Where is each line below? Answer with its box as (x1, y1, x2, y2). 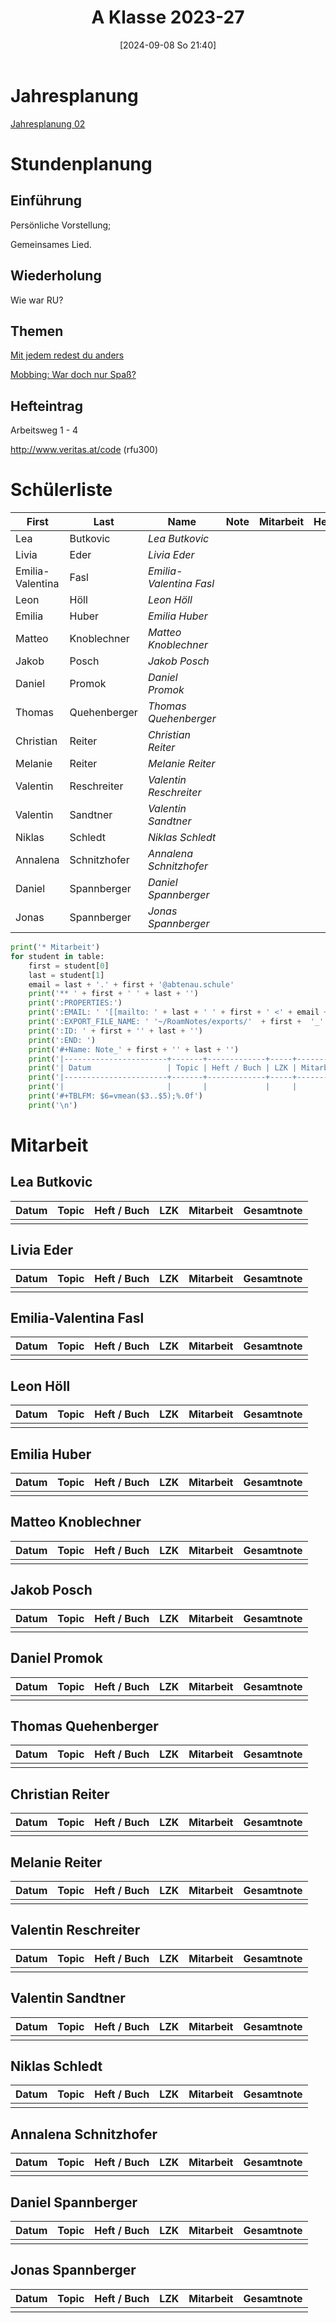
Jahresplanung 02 (10, 117, 86, 130)
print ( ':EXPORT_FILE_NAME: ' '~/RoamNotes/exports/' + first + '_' (28, 1017, 325, 1027)
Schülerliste (10, 479, 113, 501)
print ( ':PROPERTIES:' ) (28, 998, 123, 1008)
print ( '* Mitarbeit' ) (10, 942, 101, 953)
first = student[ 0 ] (28, 961, 110, 971)
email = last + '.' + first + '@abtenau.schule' (28, 979, 235, 990)
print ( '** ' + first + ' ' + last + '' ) (28, 989, 199, 999)
